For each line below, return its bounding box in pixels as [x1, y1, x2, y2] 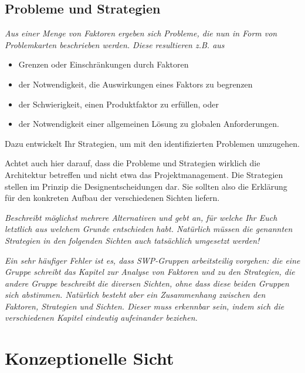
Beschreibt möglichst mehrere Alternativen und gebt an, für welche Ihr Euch [5, 211, 277, 223]
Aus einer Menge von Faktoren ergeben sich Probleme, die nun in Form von [5, 27, 277, 39]
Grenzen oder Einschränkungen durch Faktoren [18, 58, 189, 70]
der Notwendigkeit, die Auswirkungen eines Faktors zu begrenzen [18, 78, 253, 90]
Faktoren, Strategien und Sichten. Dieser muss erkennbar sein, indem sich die [5, 300, 284, 312]
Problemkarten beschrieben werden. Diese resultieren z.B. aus [5, 38, 225, 51]
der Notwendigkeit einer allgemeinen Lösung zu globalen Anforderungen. [18, 117, 279, 130]
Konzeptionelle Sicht [5, 346, 174, 370]
